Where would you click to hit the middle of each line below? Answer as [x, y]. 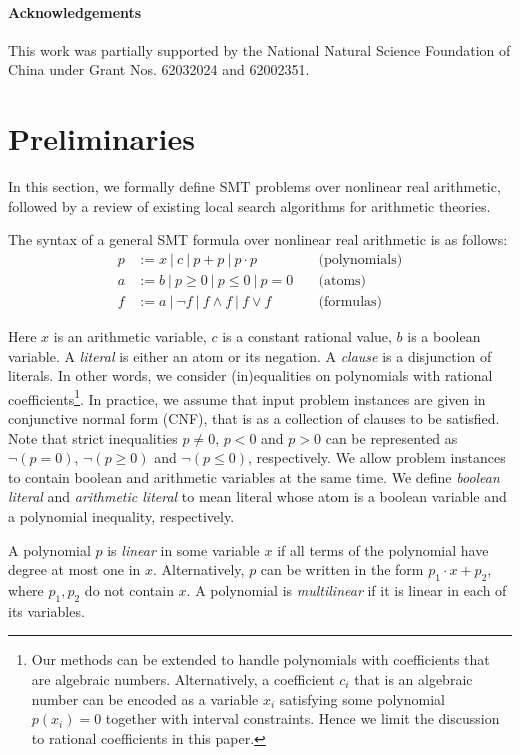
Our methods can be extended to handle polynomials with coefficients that [260, 659]
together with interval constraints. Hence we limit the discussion [302, 718]
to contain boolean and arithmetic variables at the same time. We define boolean [254, 476]
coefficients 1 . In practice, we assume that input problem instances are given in [247, 397]
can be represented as [391, 437]
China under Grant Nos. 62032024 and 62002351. [159, 69]
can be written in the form [342, 569]
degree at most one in [74, 569]
